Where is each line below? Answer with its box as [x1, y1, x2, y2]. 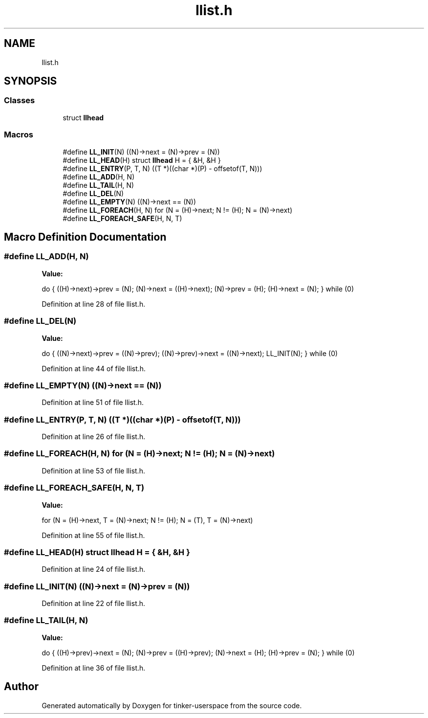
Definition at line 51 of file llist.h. [42, 398, 144, 407]
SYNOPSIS [4, 75, 57, 88]
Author [4, 680, 39, 693]
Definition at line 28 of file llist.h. [42, 299, 146, 308]
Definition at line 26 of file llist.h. [42, 432, 146, 441]
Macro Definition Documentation [4, 230, 167, 243]
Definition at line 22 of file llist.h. [42, 599, 146, 608]
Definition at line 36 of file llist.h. [42, 663, 146, 672]
